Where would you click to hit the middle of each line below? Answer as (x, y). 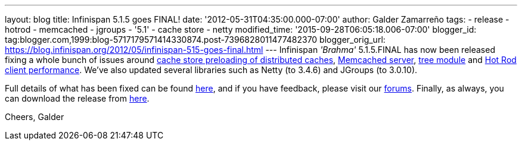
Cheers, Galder (35, 117)
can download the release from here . (77, 98)
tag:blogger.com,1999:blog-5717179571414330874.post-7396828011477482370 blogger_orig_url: (195, 40)
